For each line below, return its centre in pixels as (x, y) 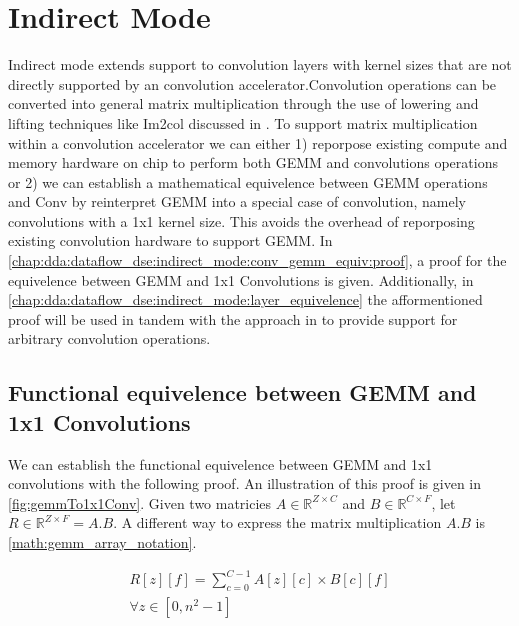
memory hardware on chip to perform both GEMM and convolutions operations (253, 162)
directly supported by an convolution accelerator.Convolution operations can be (252, 83)
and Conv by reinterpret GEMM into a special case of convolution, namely (237, 201)
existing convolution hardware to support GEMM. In (170, 240)
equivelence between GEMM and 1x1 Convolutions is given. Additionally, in (241, 279)
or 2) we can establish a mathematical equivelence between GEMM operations (248, 181)
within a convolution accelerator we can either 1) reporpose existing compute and (258, 142)
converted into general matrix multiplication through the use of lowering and (243, 103)
